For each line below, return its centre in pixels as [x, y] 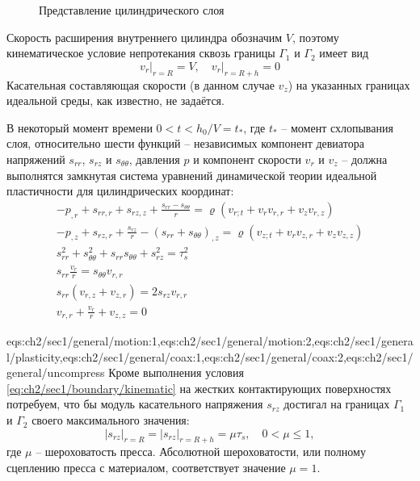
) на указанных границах [349, 84]
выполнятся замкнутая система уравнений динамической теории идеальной [192, 175]
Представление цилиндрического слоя [132, 10]
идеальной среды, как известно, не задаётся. [115, 100]
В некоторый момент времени [80, 127]
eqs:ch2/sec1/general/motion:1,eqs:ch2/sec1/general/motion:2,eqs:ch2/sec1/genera [210, 341]
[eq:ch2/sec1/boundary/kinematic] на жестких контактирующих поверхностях [199, 388]
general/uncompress [56, 372]
